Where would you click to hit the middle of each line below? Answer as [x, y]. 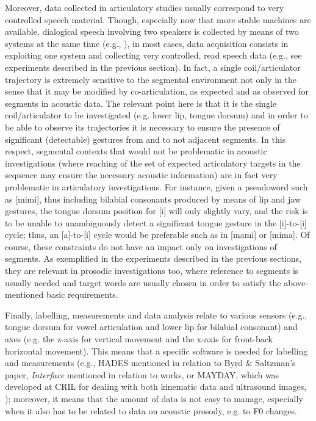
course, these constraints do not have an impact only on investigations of [141, 246]
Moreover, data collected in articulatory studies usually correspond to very [145, 7]
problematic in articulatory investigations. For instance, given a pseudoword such [156, 186]
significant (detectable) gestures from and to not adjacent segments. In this [145, 139]
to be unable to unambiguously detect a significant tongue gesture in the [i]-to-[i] [156, 222]
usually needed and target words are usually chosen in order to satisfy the [143, 282]
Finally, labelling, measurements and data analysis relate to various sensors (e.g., [156, 315]
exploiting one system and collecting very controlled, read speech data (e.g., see [153, 55]
